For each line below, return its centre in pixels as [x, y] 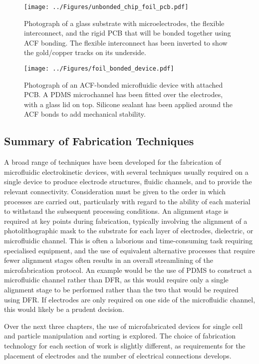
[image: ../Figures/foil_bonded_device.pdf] [99, 69]
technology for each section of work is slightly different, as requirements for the [125, 345]
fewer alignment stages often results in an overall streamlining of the [109, 260]
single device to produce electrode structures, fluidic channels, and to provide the [128, 181]
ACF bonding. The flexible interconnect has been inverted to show [126, 42]
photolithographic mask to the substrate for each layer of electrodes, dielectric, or [129, 231]
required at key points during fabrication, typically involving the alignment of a [126, 221]
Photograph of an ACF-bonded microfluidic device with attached [124, 84]
